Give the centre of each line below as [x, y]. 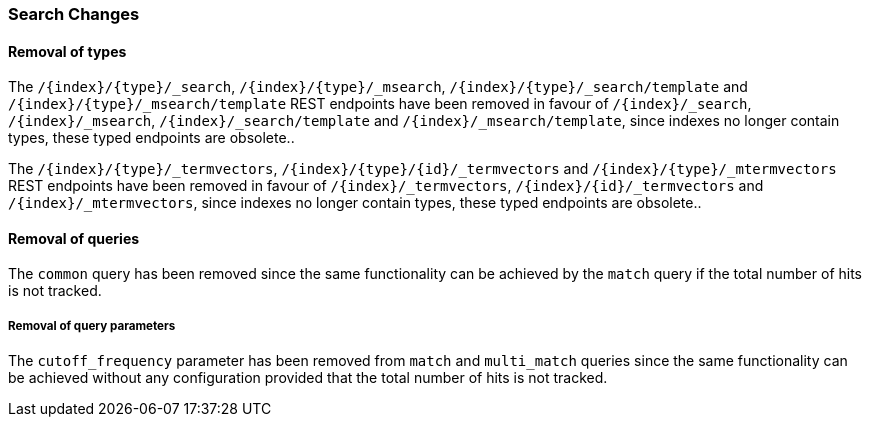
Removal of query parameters [92, 325]
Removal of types [67, 51]
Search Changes [74, 14]
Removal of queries [74, 238]
